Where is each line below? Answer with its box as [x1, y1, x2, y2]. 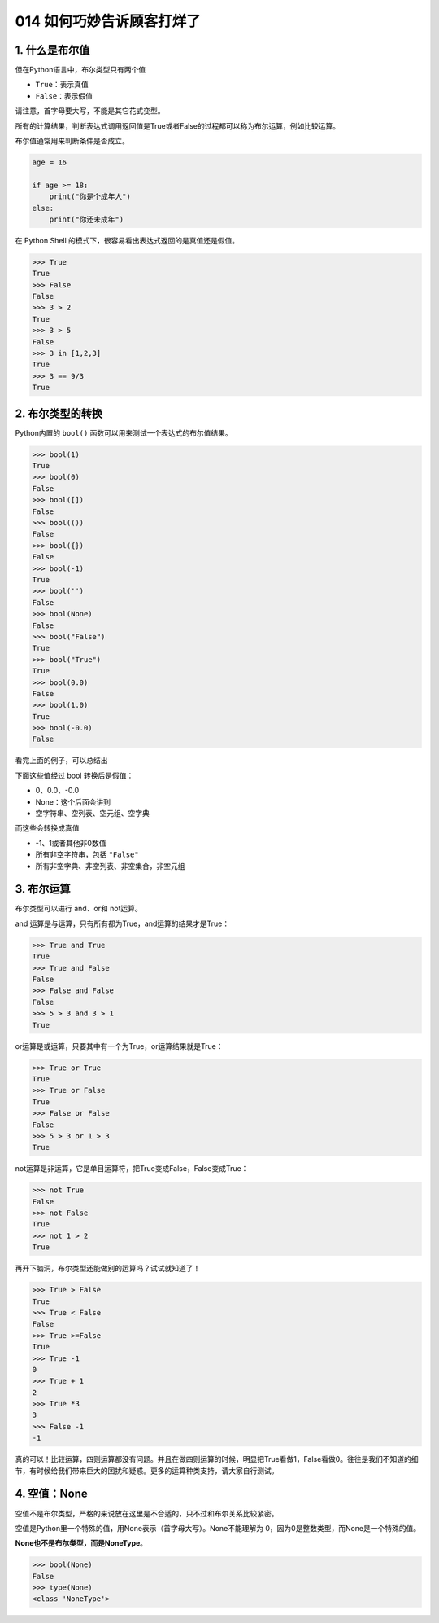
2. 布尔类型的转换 [15, 406, 103, 420]
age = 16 [32, 158, 67, 167]
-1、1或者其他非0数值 [35, 838, 106, 848]
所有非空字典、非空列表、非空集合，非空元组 [35, 861, 185, 871]
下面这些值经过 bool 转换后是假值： [15, 770, 134, 780]
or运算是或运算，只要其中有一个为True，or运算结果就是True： [15, 1041, 224, 1051]
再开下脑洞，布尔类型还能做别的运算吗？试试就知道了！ [15, 1263, 201, 1274]
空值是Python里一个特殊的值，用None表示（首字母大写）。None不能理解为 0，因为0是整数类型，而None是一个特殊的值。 [15, 1523, 421, 1533]
